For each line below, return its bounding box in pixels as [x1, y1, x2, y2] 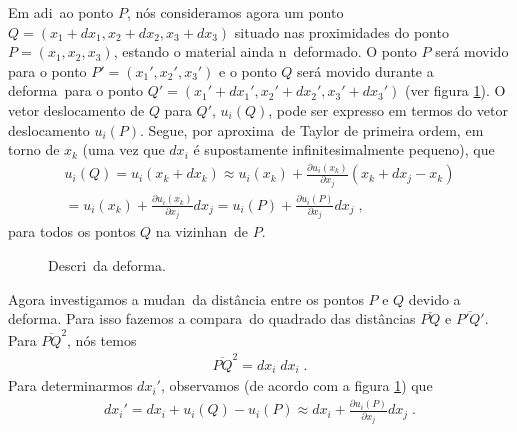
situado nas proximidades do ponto [234, 21, 449, 42]
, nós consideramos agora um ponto [126, 2, 344, 22]
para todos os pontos [8, 221, 136, 242]
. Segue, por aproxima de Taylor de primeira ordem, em [140, 119, 484, 140]
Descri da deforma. [48, 255, 166, 276]
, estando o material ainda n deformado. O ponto [113, 41, 417, 62]
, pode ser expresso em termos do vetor [268, 99, 508, 120]
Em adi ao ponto [8, 2, 114, 22]
